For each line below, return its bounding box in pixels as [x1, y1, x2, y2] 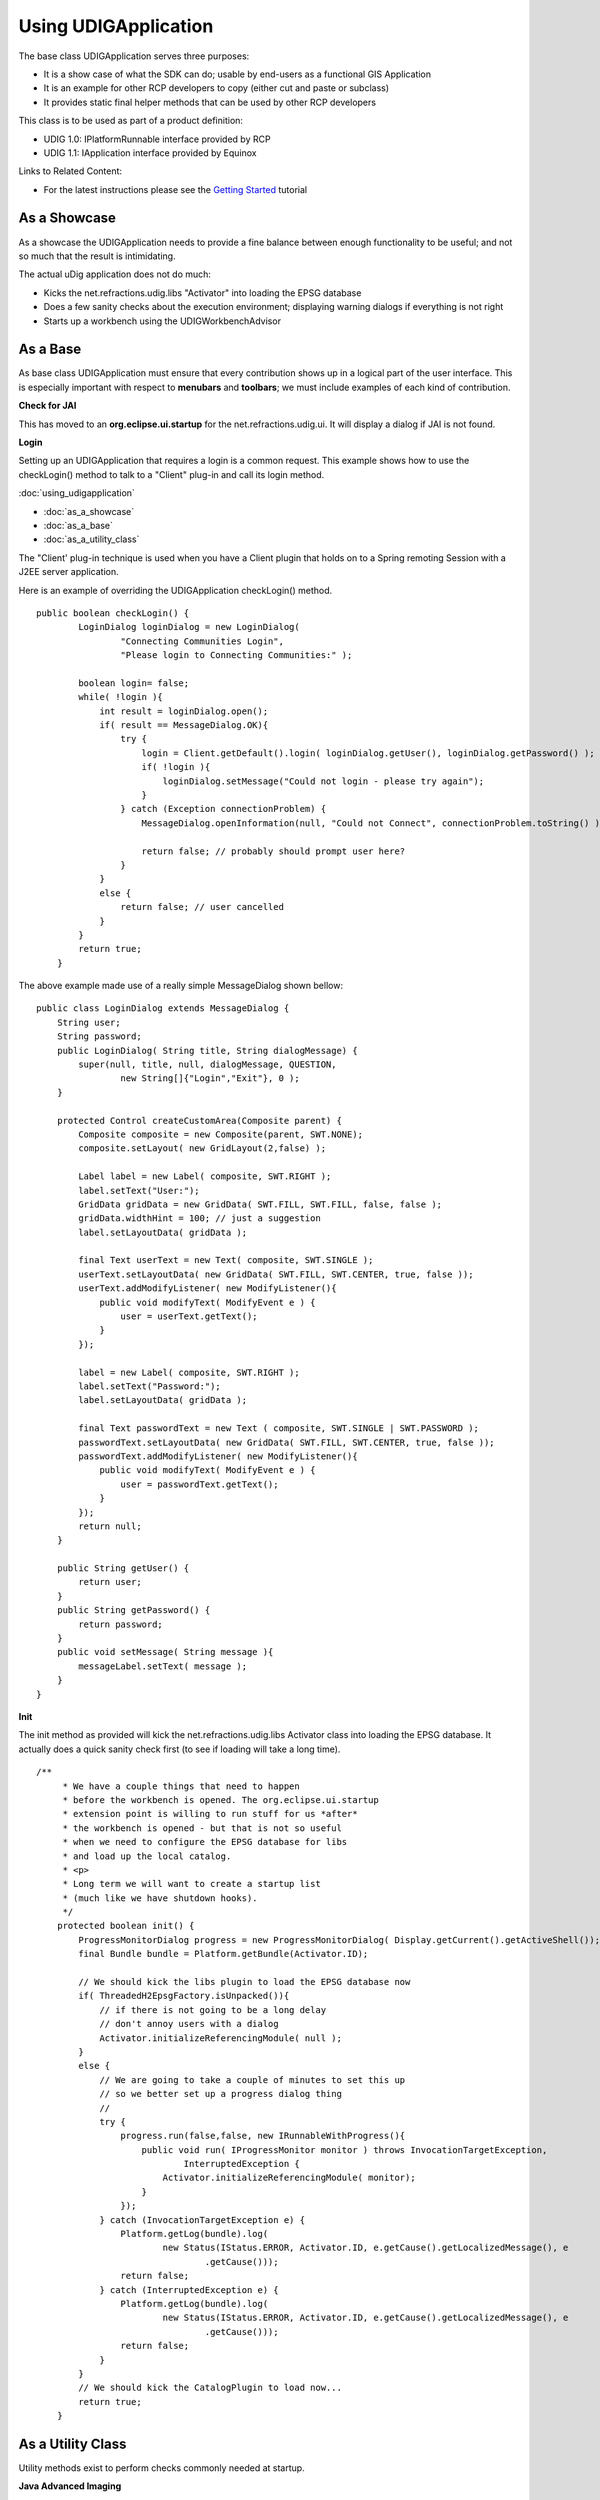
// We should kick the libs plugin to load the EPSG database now [78, 1976, 411, 1988]
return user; [78, 1576, 142, 1588]
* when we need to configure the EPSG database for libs [62, 1836, 348, 1848]
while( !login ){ [78, 691, 164, 703]
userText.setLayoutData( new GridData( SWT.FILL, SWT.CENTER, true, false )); [78, 1268, 474, 1280]
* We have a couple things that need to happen [62, 1780, 300, 1792]
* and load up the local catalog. [62, 1850, 232, 1862]
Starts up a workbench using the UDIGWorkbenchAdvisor [43, 315, 282, 327]
